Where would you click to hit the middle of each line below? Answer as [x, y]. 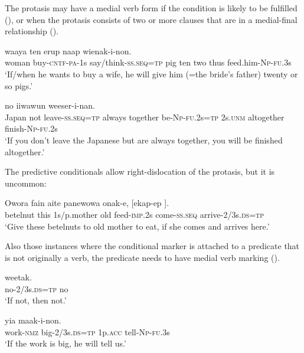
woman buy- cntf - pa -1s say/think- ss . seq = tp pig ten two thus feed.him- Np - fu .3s [148, 62]
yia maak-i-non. [33, 320]
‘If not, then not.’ [36, 300]
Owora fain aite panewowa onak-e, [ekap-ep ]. [87, 203]
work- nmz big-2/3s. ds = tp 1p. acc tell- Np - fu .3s [87, 331]
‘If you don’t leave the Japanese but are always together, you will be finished [144, 140]
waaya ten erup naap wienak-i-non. [68, 50]
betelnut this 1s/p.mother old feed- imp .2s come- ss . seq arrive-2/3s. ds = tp [135, 214]
